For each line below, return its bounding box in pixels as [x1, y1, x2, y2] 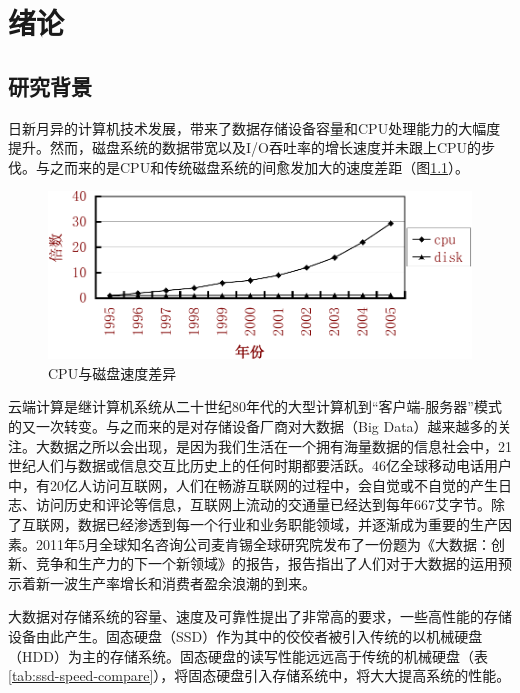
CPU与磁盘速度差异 [48, 362, 177, 383]
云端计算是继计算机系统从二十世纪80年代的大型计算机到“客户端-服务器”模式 [8, 396, 502, 417]
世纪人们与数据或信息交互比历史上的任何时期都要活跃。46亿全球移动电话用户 [8, 455, 512, 476]
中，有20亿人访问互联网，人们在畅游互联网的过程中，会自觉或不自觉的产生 [8, 474, 498, 495]
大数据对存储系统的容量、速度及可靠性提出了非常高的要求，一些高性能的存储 [8, 606, 512, 627]
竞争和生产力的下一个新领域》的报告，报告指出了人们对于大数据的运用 [35, 553, 498, 574]
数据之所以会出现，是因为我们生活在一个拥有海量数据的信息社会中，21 [49, 435, 512, 456]
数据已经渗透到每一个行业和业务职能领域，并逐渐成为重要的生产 [77, 513, 498, 534]
